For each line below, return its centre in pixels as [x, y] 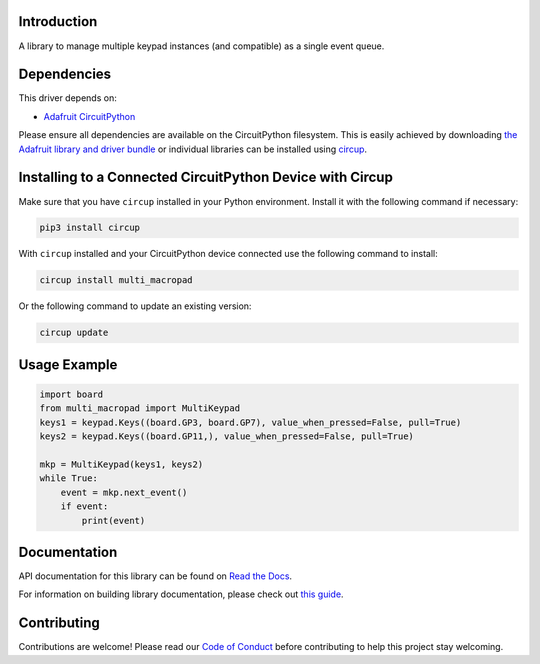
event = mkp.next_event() [124, 492]
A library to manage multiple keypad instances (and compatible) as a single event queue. [201, 46]
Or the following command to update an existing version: [135, 306]
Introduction [58, 21]
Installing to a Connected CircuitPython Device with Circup [206, 177]
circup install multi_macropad [116, 280]
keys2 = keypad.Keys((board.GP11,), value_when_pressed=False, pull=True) [227, 436]
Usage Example [68, 364]
